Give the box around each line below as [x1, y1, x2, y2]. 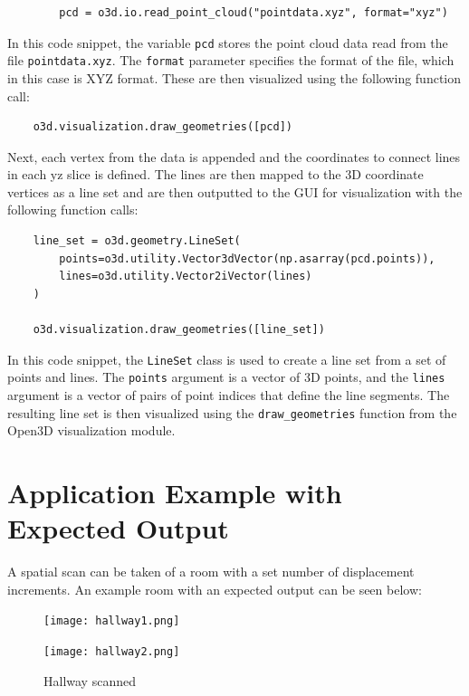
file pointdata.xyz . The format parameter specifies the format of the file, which [7, 51, 455, 70]
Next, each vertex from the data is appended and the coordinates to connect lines [7, 147, 461, 166]
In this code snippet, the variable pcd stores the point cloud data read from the [7, 33, 448, 52]
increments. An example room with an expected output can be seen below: [7, 579, 422, 598]
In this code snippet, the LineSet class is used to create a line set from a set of [7, 349, 446, 368]
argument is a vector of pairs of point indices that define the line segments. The [7, 385, 450, 404]
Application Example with [7, 473, 342, 510]
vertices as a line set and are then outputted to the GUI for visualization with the [7, 182, 463, 201]
